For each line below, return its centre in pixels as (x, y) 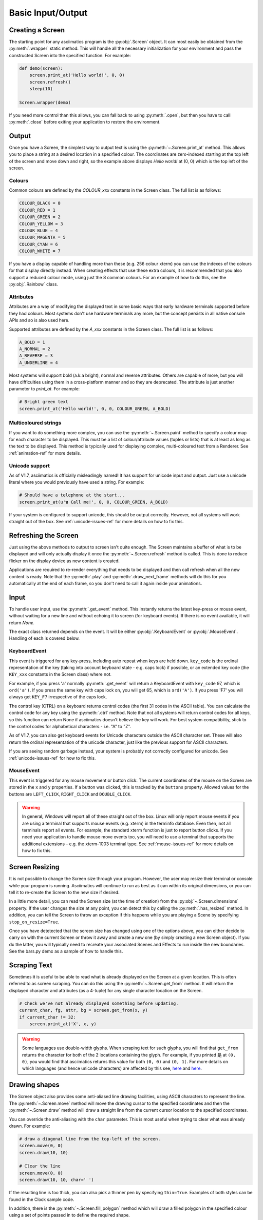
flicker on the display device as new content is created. (64, 561)
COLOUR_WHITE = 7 (40, 251)
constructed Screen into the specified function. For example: (70, 55)
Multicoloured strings (35, 423)
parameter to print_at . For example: (44, 389)
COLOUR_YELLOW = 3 (41, 224)
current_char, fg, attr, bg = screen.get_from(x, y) (84, 1010)
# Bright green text (44, 402)
